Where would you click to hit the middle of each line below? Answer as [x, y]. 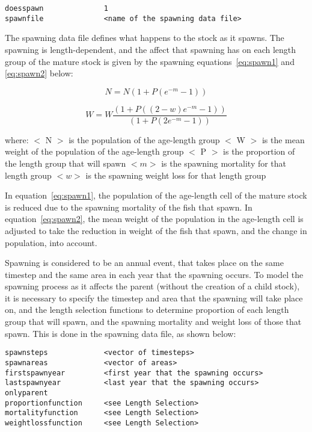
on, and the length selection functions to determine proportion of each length [147, 310]
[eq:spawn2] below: [39, 73]
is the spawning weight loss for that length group [176, 175]
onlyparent [26, 393]
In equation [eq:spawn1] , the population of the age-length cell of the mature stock [156, 195]
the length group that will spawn [66, 163]
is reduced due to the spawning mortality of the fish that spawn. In [129, 207]
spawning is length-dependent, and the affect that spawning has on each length [151, 49]
